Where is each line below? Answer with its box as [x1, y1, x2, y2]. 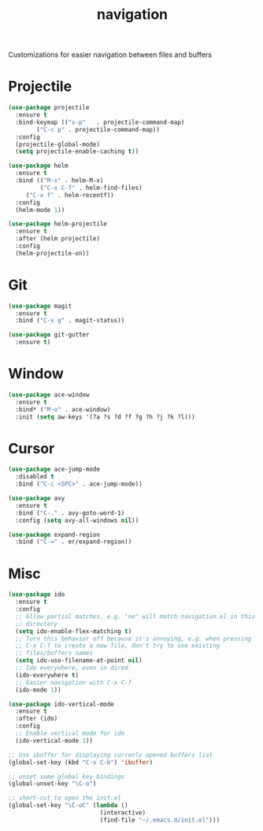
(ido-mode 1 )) [15, 686, 61, 694]
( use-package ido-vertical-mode [8, 700, 114, 708]
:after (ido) [15, 715, 58, 723]
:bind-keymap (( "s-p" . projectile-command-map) [15, 118, 185, 126]
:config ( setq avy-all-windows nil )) [15, 516, 139, 524]
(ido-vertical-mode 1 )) [15, 736, 93, 744]
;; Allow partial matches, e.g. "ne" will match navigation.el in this [15, 613, 256, 620]
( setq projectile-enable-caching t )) [15, 147, 139, 155]
